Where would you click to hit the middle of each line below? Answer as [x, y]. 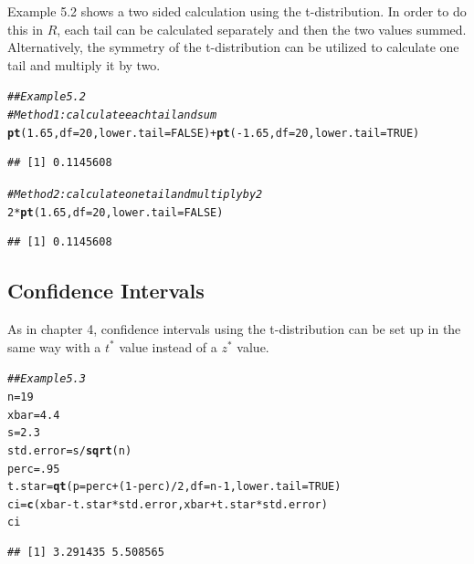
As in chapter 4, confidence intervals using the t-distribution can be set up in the [234, 329]
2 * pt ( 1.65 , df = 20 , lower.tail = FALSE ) [116, 212]
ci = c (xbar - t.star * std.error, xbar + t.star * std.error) [168, 504]
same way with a [54, 346]
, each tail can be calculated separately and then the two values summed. [262, 29]
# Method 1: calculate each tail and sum [112, 115]
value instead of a [168, 346]
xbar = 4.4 [34, 415]
